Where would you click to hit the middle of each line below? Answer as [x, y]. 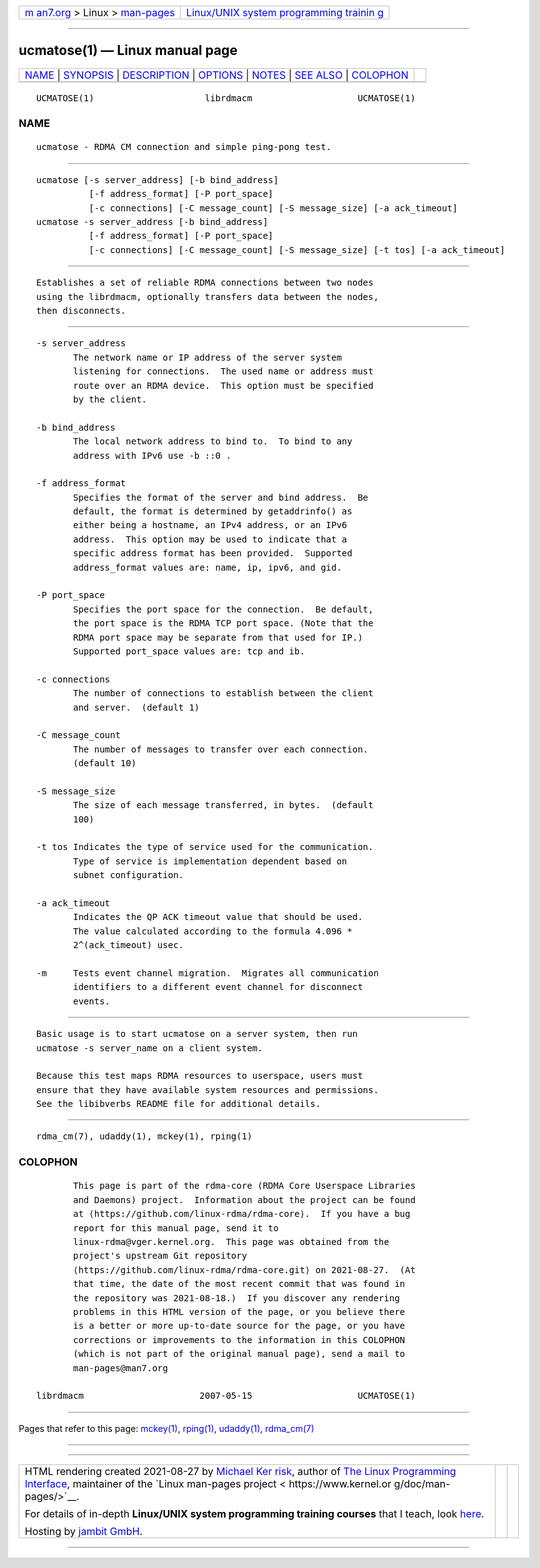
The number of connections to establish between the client [223, 693]
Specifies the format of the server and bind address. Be [221, 497]
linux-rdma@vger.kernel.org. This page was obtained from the [231, 1241]
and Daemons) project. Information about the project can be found [244, 1199]
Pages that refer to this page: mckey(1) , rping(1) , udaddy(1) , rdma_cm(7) [166, 1428]
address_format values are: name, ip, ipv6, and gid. [207, 567]
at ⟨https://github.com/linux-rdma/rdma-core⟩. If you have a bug [242, 1214]
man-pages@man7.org [121, 1368]
